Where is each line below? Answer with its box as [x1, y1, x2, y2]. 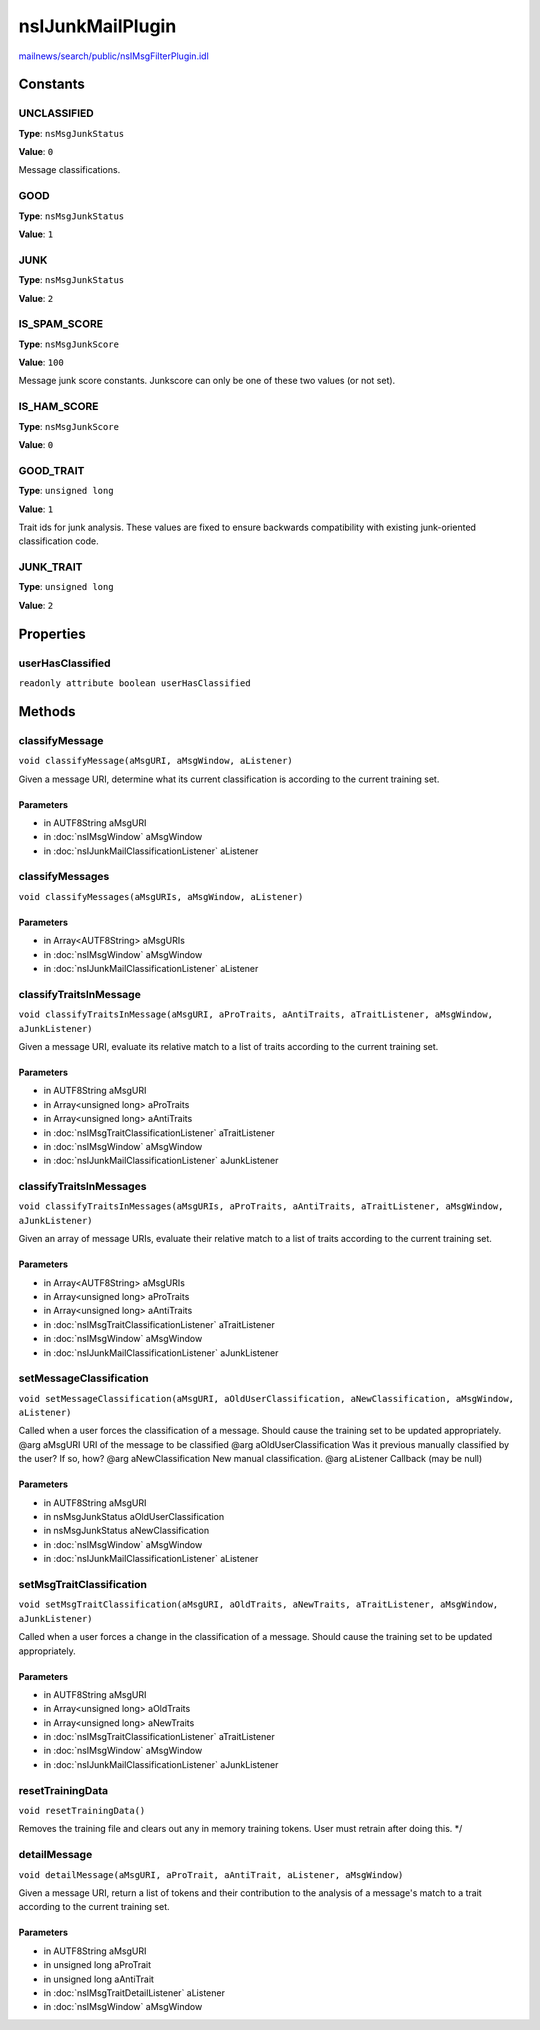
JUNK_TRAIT [18, 560, 84, 574]
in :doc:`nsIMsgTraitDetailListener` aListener [43, 1986, 225, 1999]
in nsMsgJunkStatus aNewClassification [43, 1525, 210, 1537]
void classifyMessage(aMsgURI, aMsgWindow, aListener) [18, 755, 294, 767]
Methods [18, 703, 76, 720]
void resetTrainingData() [18, 1805, 146, 1817]
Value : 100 [18, 356, 64, 369]
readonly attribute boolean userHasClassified [18, 678, 251, 689]
